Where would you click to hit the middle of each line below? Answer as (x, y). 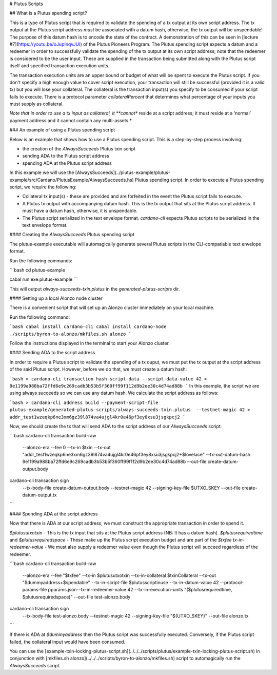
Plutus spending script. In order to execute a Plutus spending (200, 180)
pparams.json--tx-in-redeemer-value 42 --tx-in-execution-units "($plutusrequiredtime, (140, 590)
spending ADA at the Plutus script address (67, 163)
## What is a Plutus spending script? (48, 13)
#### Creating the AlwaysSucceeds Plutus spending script (72, 235)
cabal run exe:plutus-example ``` (44, 279)
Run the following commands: (41, 261)
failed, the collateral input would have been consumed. (67, 642)
